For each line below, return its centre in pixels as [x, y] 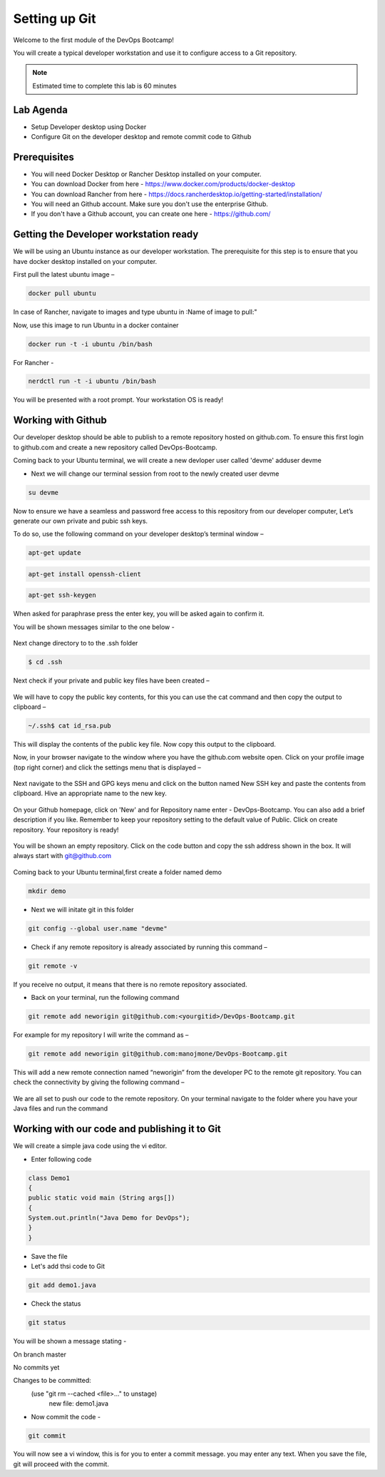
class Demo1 [49, 1178]
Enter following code [61, 1159]
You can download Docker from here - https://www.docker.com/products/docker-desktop [163, 184]
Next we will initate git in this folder [83, 909]
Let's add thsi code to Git [68, 1267]
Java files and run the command [61, 1108]
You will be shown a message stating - [70, 1341]
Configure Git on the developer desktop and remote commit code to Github [141, 137]
